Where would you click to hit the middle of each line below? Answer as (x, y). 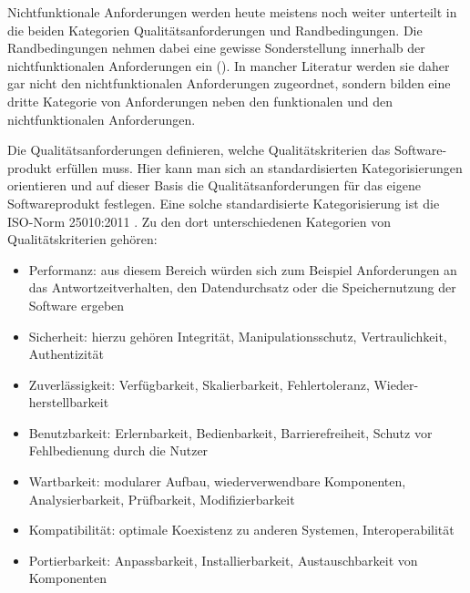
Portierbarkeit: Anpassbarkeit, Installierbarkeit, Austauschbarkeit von (223, 560)
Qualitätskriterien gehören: (82, 239)
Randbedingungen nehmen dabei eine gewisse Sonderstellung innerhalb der (216, 48)
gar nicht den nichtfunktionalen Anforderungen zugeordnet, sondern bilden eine (229, 83)
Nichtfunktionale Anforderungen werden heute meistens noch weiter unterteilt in (232, 12)
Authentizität (66, 354)
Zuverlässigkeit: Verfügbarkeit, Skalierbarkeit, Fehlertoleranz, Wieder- (224, 384)
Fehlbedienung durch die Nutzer (118, 450)
